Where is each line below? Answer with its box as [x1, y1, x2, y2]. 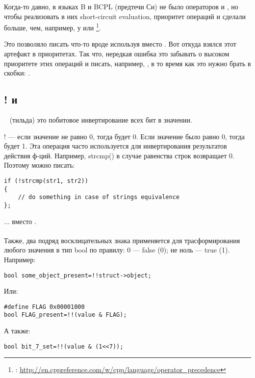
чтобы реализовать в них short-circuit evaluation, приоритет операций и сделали [4, 11, 246, 21]
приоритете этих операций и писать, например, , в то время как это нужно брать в [4, 58, 251, 68]
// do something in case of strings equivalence [18, 194, 179, 201]
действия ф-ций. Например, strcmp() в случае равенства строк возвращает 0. [4, 150, 234, 160]
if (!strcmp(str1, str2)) [4, 177, 88, 184]
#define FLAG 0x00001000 [4, 303, 85, 310]
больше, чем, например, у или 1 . [4, 21, 101, 32]
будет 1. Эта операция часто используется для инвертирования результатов [4, 141, 227, 151]
